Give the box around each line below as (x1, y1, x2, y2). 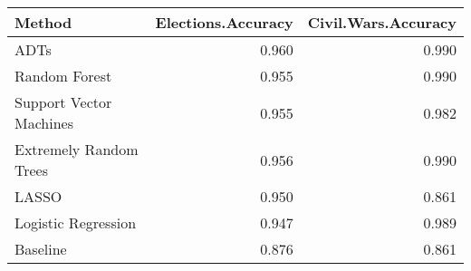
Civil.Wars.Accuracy (307, 12, 457, 33)
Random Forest (14, 65, 112, 86)
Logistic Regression (14, 212, 137, 233)
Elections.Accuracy (155, 12, 293, 33)
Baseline (14, 238, 67, 259)
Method (14, 12, 72, 33)
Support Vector (14, 92, 112, 112)
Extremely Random (14, 139, 139, 160)
